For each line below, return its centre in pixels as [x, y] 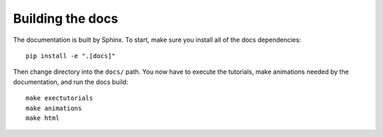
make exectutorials [60, 98]
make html [43, 118]
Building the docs [66, 18]
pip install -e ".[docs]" [71, 56]
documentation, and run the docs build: [71, 82]
